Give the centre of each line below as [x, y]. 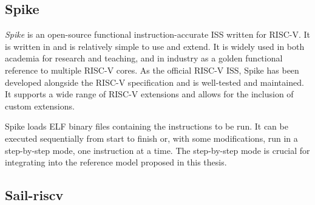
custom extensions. [40, 106]
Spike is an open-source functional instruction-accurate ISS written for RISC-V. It [158, 34]
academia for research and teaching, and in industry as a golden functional [144, 58]
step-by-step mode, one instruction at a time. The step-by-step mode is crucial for [157, 150]
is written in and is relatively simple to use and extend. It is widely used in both [155, 46]
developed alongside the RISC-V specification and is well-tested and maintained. [154, 82]
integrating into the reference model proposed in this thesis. [116, 162]
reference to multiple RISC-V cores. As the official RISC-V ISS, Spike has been [152, 70]
